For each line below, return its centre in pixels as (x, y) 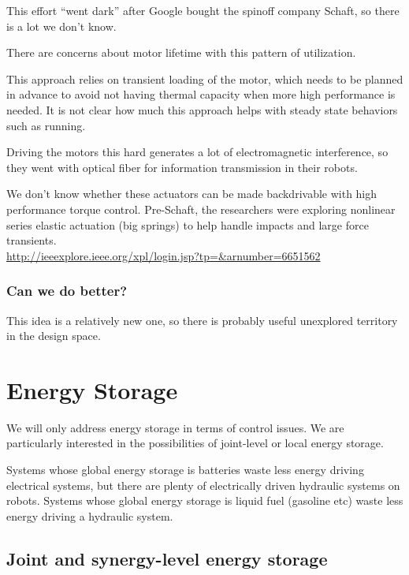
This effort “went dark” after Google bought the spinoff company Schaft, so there (203, 10)
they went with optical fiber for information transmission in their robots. (182, 167)
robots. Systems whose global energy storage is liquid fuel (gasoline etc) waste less (205, 500)
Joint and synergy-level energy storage (167, 558)
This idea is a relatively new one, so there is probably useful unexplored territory (202, 320)
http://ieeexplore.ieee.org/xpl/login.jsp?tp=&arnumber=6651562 (164, 255)
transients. (32, 240)
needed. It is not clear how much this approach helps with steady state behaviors (202, 109)
